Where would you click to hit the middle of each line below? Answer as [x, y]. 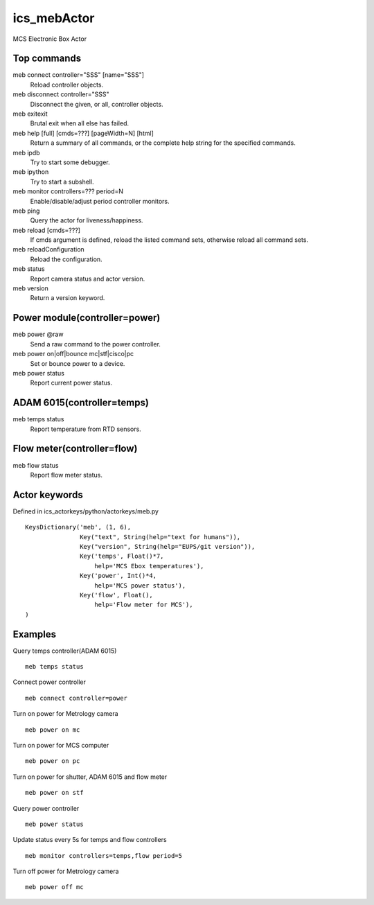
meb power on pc [53, 761]
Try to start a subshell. [62, 182]
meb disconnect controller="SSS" [61, 94]
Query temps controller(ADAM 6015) [65, 651]
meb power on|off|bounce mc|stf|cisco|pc [73, 354]
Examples [35, 634]
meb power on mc [53, 730]
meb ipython [31, 172]
